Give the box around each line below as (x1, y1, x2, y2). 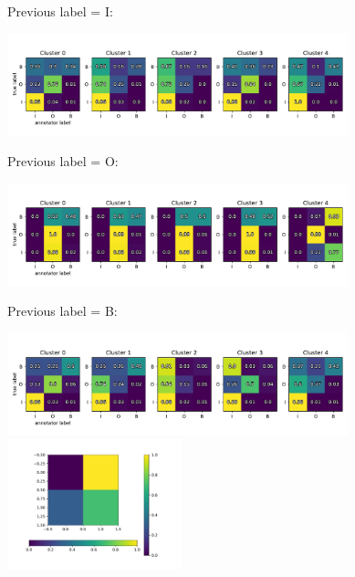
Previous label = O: (7, 152, 119, 171)
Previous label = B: (7, 301, 118, 320)
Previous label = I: (7, 2, 113, 20)
